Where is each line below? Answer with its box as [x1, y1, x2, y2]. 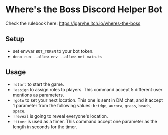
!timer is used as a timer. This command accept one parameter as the [12, 118, 158, 124]
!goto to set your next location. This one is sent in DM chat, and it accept [12, 97, 163, 103]
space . [12, 108, 26, 114]
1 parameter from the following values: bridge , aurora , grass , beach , [12, 102, 151, 108]
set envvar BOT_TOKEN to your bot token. [12, 48, 94, 54]
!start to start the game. [12, 81, 64, 87]
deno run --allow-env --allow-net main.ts [12, 54, 103, 59]
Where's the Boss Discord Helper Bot [5, 4, 163, 15]
